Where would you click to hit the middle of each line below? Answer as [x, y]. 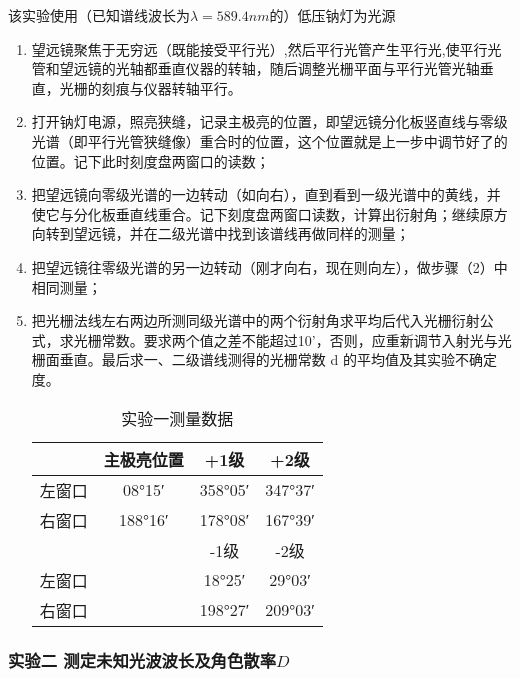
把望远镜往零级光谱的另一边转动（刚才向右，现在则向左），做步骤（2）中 [269, 266]
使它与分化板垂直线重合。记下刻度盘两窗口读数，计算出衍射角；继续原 [262, 213]
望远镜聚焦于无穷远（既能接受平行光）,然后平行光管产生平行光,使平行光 [266, 48]
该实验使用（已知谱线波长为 [99, 15]
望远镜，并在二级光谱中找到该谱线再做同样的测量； [241, 233]
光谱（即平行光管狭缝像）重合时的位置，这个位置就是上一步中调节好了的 [269, 140]
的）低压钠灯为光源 [332, 15]
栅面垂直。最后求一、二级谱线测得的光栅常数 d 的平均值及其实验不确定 [264, 359]
